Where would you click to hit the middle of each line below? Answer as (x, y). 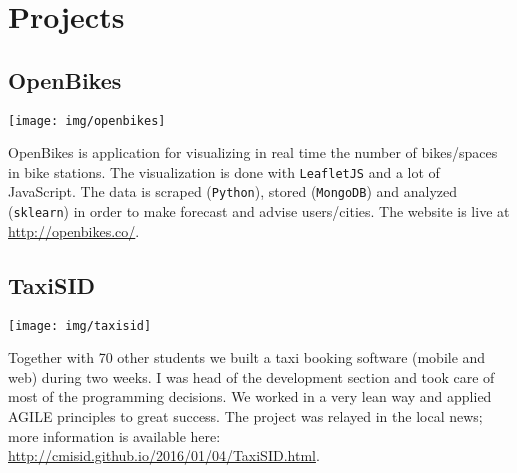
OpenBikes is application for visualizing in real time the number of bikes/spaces (253, 152)
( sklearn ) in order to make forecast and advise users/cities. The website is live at (259, 211)
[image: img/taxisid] (80, 325)
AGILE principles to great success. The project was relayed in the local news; (245, 416)
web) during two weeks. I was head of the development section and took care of (251, 376)
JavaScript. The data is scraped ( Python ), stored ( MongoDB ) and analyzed (233, 191)
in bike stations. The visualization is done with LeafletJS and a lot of (224, 171)
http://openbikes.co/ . (74, 230)
